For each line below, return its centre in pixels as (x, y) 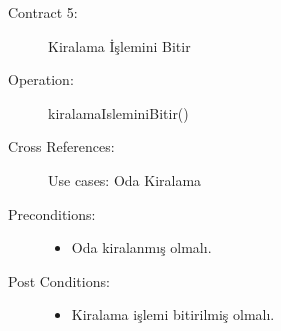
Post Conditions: (59, 280)
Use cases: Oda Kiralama (125, 179)
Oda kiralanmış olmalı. (141, 247)
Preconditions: (52, 213)
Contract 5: (43, 12)
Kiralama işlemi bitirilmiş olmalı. (173, 314)
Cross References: (61, 146)
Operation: (41, 79)
